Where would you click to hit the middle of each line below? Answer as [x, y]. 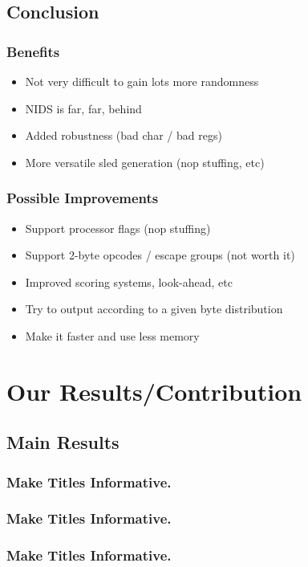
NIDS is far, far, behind [83, 108]
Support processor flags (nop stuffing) [118, 228]
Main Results [63, 442]
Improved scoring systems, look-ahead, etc [129, 281]
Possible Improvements [83, 198]
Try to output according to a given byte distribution [154, 309]
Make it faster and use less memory [112, 335]
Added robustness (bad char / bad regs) [124, 135]
